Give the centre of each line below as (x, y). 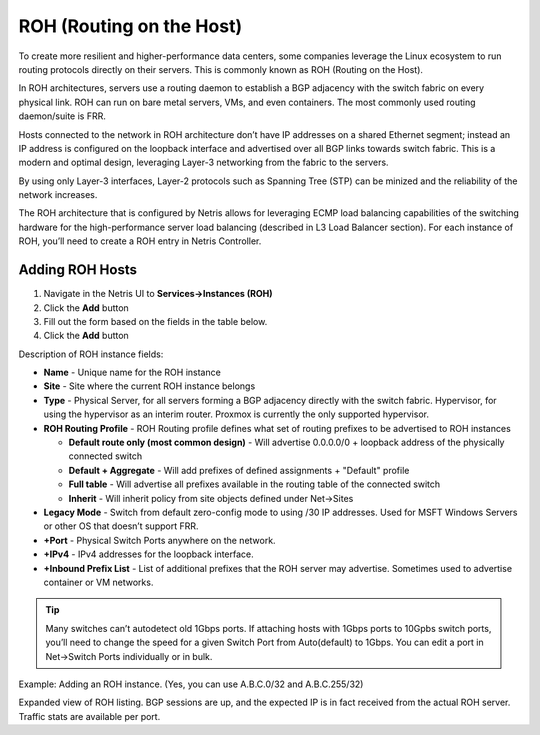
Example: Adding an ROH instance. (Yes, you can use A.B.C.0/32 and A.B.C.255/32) (191, 684)
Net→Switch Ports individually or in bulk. (129, 656)
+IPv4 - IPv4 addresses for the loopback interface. (148, 554)
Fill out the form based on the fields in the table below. (155, 321)
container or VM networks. (98, 582)
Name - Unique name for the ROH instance (132, 372)
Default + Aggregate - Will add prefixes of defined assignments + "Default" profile (239, 470)
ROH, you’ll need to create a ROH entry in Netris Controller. (140, 241)
